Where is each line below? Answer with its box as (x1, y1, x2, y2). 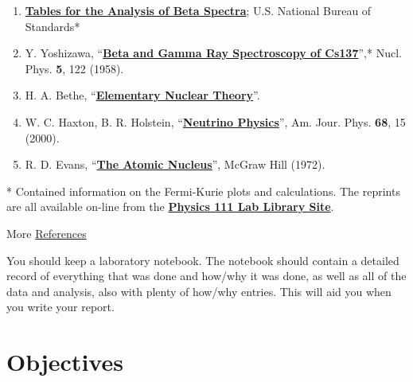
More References (6, 224, 87, 241)
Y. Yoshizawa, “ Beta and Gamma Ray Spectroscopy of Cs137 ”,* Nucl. (25, 45, 402, 61)
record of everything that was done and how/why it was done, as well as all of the (6, 267, 407, 284)
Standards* (25, 18, 80, 34)
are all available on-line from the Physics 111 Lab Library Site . (6, 198, 334, 215)
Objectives (6, 345, 123, 378)
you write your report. (6, 298, 115, 315)
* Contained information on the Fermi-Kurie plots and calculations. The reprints (6, 182, 400, 199)
